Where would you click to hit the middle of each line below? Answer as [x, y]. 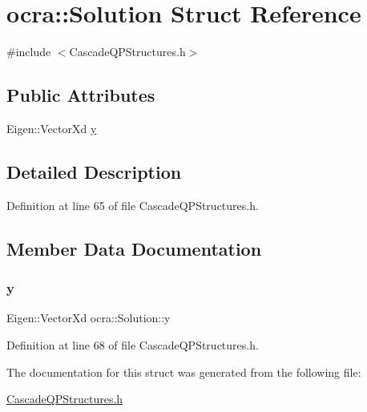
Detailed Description [94, 171]
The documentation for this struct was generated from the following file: [184, 372]
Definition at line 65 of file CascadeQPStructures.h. [133, 205]
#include [29, 52]
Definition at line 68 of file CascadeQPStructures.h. [133, 344]
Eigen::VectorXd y [52, 128]
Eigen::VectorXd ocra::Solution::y [89, 318]
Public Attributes [81, 95]
